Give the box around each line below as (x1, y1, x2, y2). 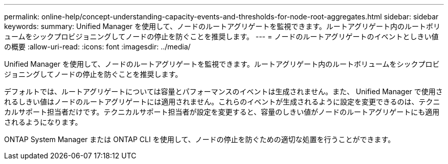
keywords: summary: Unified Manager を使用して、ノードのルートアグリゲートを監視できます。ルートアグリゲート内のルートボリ (4, 22, 441, 31)
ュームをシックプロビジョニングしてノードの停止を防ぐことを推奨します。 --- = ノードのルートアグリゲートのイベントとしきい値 (4, 32, 439, 41)
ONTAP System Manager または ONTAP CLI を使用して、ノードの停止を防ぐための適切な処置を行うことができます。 (4, 135, 395, 144)
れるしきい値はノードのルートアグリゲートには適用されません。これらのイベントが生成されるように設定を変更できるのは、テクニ (4, 97, 440, 106)
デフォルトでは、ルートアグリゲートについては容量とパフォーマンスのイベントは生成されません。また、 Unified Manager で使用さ (4, 87, 443, 96)
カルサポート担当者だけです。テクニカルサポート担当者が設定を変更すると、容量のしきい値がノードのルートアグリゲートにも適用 (4, 107, 440, 116)
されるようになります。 (4, 118, 82, 126)
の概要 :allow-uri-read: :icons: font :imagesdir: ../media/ (4, 42, 191, 51)
